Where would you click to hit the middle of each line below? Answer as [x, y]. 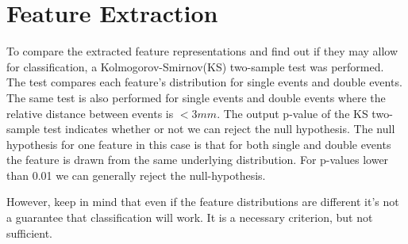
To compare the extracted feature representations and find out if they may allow [202, 51]
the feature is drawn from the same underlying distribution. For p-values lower [198, 160]
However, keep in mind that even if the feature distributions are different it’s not [203, 202]
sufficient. [30, 233]
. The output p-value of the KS [293, 113]
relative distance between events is [90, 113]
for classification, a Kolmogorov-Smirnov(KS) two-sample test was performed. [195, 66]
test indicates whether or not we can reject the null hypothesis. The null [219, 129]
